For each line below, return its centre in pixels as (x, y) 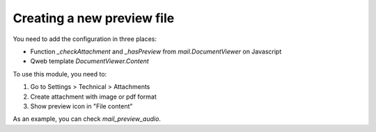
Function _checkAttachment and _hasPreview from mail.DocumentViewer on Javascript (156, 51)
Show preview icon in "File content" (81, 106)
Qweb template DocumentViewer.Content (89, 61)
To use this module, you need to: (60, 74)
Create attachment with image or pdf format (93, 97)
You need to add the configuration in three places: (85, 39)
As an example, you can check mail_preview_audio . (87, 119)
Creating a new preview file (94, 18)
